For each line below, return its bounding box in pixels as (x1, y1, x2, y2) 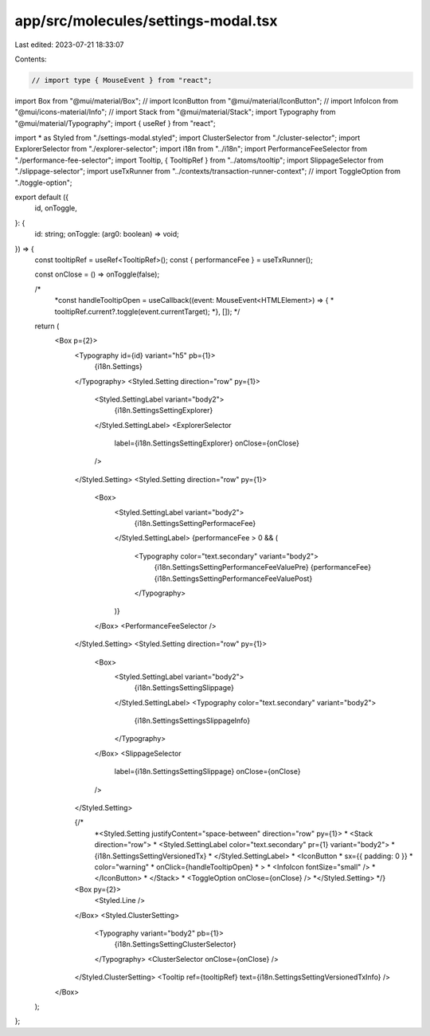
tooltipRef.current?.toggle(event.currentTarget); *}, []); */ (54, 307, 240, 316)
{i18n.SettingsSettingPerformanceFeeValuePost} (154, 574, 313, 583)
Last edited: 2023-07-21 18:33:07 (14, 40, 124, 49)
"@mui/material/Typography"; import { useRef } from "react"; (14, 118, 216, 128)
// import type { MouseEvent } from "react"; (31, 76, 213, 84)
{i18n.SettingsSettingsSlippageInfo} (134, 716, 251, 725)
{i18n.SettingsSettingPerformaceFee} (134, 519, 256, 528)
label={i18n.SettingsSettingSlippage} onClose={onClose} (114, 767, 301, 776)
